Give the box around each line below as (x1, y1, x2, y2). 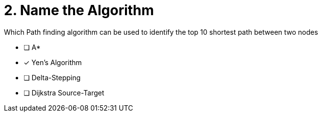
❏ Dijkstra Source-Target (24, 88, 104, 97)
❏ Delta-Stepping (24, 73, 81, 82)
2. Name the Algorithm (4, 2, 154, 19)
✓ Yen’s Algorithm (24, 58, 82, 67)
